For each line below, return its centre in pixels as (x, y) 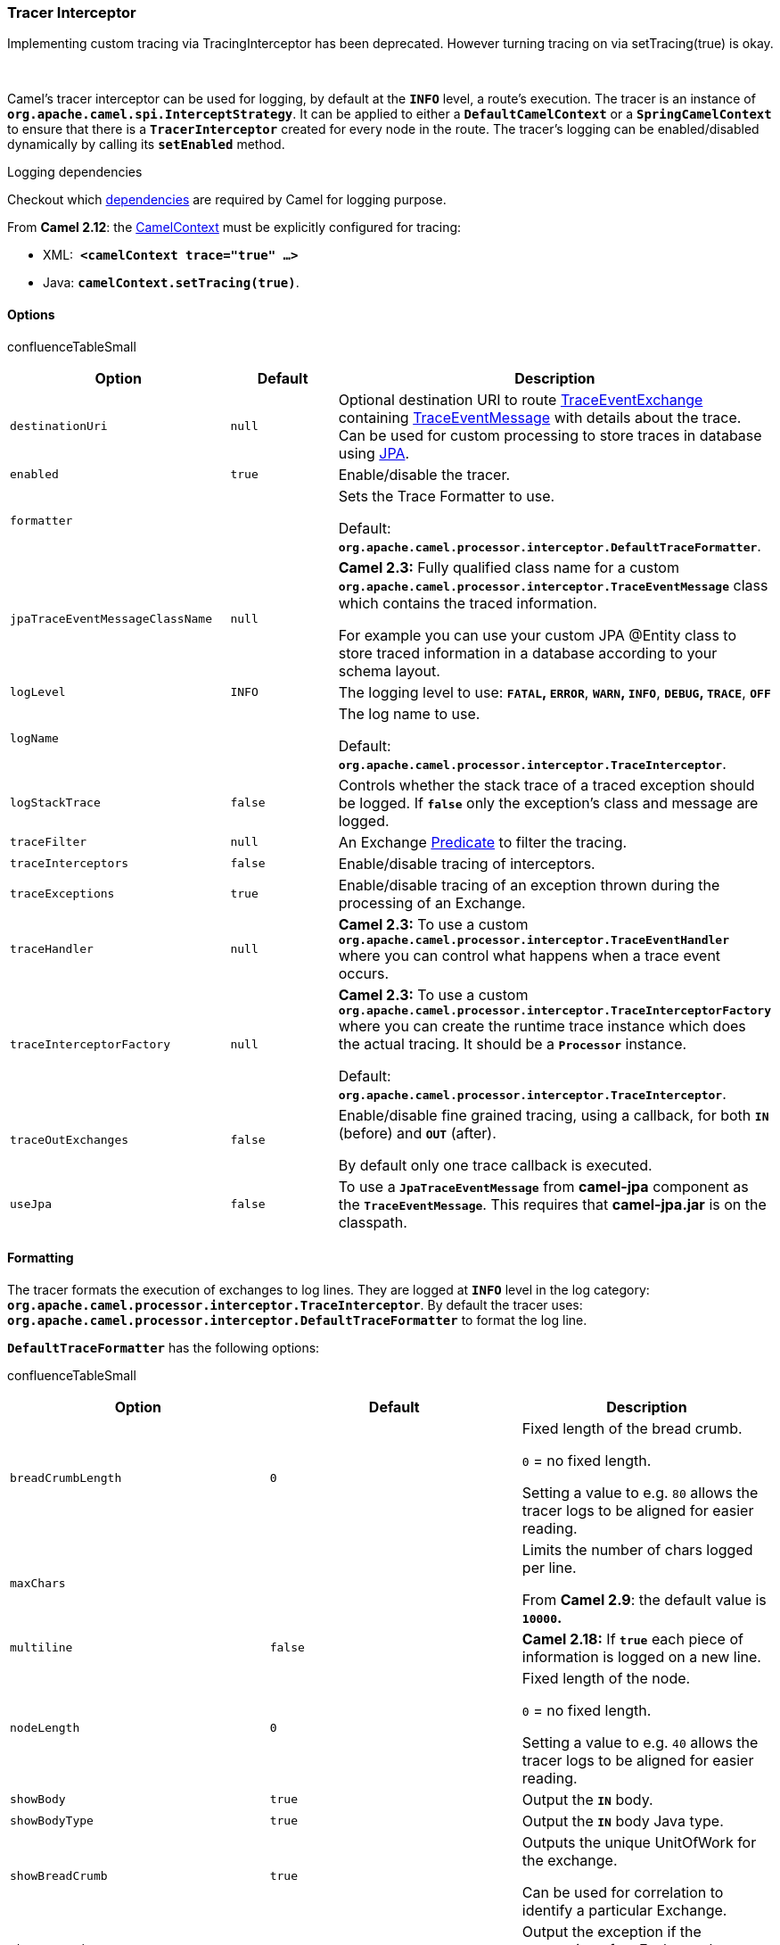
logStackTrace (55, 803)
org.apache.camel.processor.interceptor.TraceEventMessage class (553, 585)
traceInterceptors (70, 864)
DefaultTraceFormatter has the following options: (164, 1347)
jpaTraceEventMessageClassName (111, 619)
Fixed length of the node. (606, 1678)
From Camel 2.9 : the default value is (644, 1599)
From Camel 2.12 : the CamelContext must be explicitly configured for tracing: (234, 228)
